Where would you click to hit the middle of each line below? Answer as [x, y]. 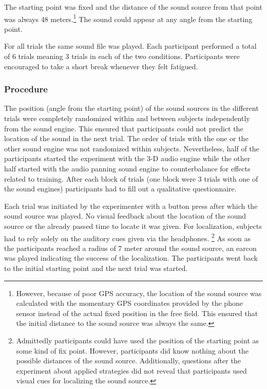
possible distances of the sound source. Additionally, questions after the [128, 361]
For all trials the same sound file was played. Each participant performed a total [130, 46]
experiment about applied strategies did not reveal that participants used [131, 370]
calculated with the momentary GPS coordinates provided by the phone [129, 303]
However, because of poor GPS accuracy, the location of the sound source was [139, 293]
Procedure [26, 89]
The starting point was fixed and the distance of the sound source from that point [133, 7]
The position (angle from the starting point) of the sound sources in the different [131, 108]
